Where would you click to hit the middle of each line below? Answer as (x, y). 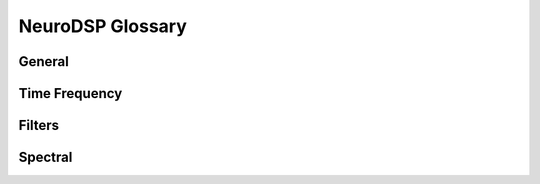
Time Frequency (70, 93)
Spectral (45, 157)
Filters (39, 125)
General (44, 61)
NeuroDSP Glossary (102, 26)
